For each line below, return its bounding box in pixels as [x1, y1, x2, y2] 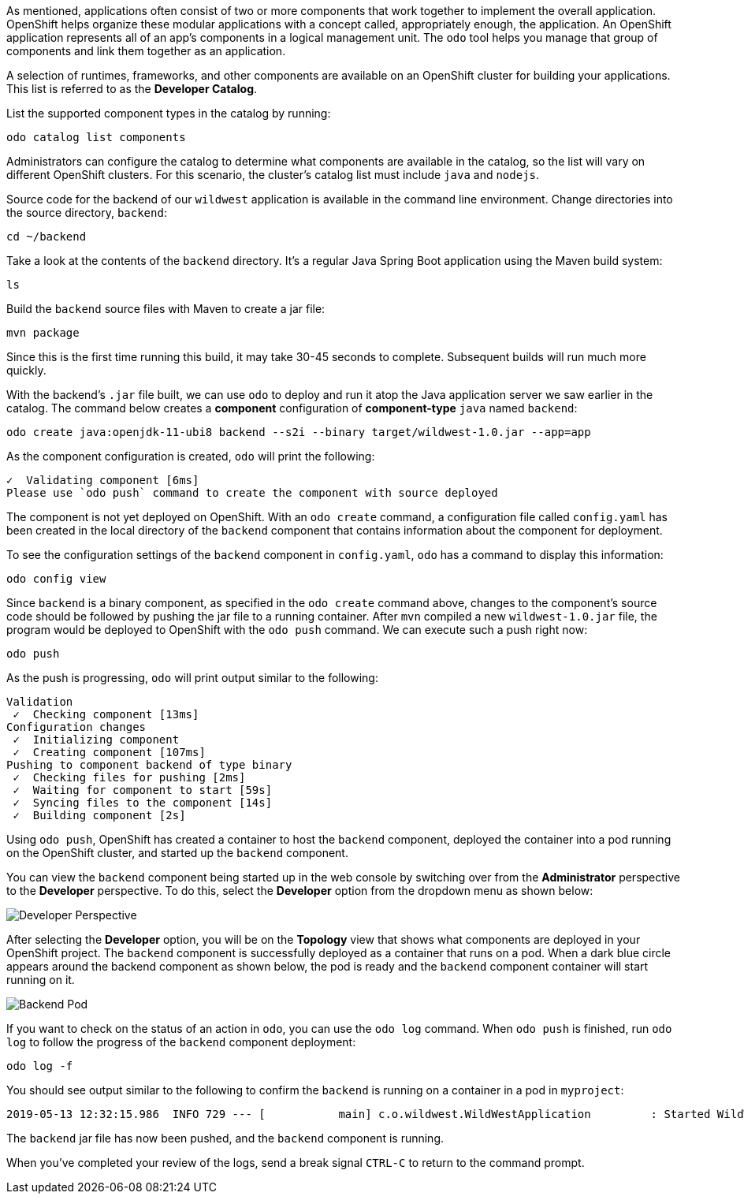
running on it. [6, 973, 75, 986]
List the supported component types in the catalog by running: [6, 106, 331, 120]
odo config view [6, 572, 106, 585]
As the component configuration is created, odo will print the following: [6, 449, 375, 463]
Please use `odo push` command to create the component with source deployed [6, 486, 498, 499]
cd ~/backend [6, 230, 87, 243]
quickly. [6, 363, 46, 377]
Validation [6, 695, 73, 708]
